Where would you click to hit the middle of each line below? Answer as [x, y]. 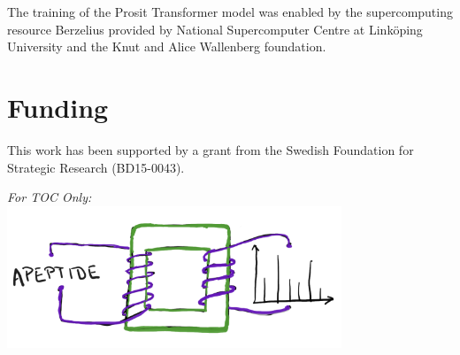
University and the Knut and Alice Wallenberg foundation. [167, 46]
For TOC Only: [50, 197]
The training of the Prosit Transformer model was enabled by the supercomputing [230, 12]
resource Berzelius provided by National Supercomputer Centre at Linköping [215, 29]
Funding [58, 107]
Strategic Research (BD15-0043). [96, 167]
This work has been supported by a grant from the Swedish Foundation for [211, 149]
